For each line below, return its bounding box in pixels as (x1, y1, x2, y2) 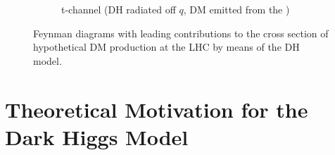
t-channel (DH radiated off (61, 2, 176, 16)
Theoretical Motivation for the (5, 94, 308, 123)
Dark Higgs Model (5, 122, 189, 151)
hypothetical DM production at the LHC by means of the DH (33, 39, 300, 54)
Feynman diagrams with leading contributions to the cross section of (33, 25, 329, 40)
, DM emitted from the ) (183, 2, 290, 16)
